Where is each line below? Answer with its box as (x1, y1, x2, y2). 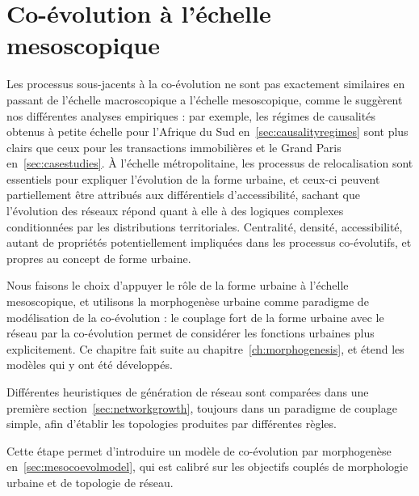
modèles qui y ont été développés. (6, 356, 173, 373)
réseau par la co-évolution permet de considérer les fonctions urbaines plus (6, 324, 375, 341)
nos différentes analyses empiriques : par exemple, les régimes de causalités (6, 107, 375, 124)
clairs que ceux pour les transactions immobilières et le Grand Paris (6, 138, 341, 155)
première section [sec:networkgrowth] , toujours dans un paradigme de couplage (6, 399, 397, 416)
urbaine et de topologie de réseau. (6, 473, 174, 490)
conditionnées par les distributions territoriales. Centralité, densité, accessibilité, (6, 218, 403, 235)
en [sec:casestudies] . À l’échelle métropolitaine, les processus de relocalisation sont (6, 155, 413, 172)
